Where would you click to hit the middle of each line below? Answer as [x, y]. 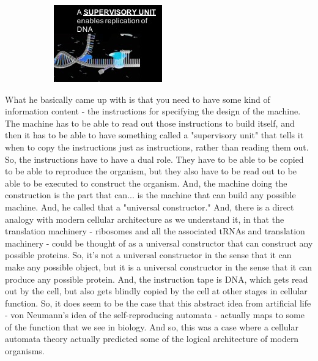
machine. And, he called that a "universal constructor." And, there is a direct [150, 207]
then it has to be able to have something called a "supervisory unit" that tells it [154, 135]
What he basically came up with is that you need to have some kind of [138, 99]
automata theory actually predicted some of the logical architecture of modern [152, 339]
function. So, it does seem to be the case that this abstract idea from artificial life [158, 303]
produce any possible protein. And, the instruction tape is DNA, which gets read [157, 279]
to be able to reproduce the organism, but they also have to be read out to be [151, 171]
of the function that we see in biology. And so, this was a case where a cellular [152, 326]
